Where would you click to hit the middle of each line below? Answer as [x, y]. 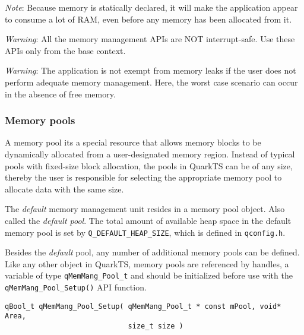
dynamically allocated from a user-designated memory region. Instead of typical [150, 154]
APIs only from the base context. [65, 50]
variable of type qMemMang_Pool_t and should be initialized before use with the [149, 275]
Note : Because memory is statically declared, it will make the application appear [151, 7]
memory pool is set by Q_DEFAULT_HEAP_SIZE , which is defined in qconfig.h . [145, 232]
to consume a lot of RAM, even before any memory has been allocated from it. [148, 19]
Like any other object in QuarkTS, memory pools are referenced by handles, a [147, 263]
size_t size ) [156, 326]
